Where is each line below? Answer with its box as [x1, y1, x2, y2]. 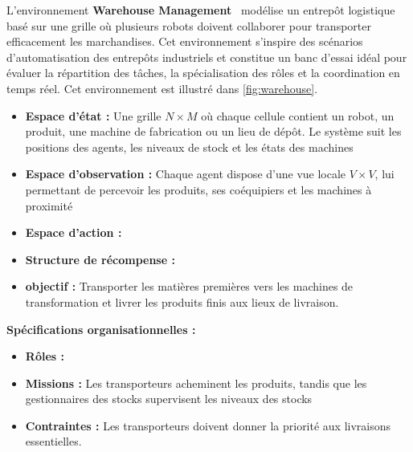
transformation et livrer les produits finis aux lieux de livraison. [25, 293, 339, 310]
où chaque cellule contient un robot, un [201, 107, 395, 124]
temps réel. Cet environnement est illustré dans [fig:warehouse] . [6, 79, 318, 96]
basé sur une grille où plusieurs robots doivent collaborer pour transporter [6, 17, 371, 34]
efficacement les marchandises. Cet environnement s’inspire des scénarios [6, 33, 363, 50]
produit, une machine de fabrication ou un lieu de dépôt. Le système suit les [25, 123, 402, 140]
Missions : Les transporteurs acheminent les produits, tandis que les [25, 374, 367, 391]
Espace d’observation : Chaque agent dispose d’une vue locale [25, 165, 346, 182]
